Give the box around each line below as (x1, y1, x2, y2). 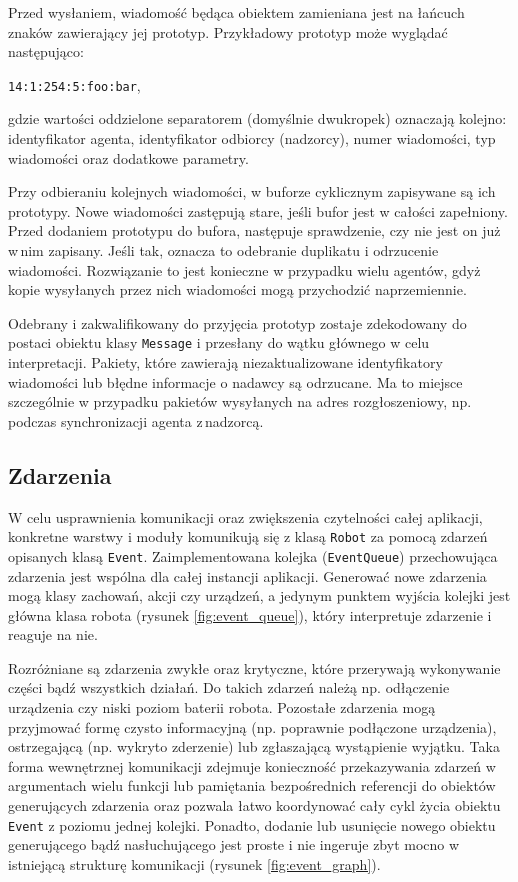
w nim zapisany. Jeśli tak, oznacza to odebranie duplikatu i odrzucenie (8, 240, 439, 260)
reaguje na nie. (8, 624, 98, 645)
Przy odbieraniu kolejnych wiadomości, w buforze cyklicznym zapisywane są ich (8, 181, 496, 202)
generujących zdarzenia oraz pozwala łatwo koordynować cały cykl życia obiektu (8, 795, 501, 816)
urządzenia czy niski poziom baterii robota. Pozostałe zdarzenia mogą (8, 697, 436, 718)
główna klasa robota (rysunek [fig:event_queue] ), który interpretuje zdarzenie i (8, 604, 492, 625)
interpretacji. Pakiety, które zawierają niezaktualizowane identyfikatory (8, 352, 443, 373)
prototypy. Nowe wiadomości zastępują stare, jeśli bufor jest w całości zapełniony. (8, 200, 508, 221)
